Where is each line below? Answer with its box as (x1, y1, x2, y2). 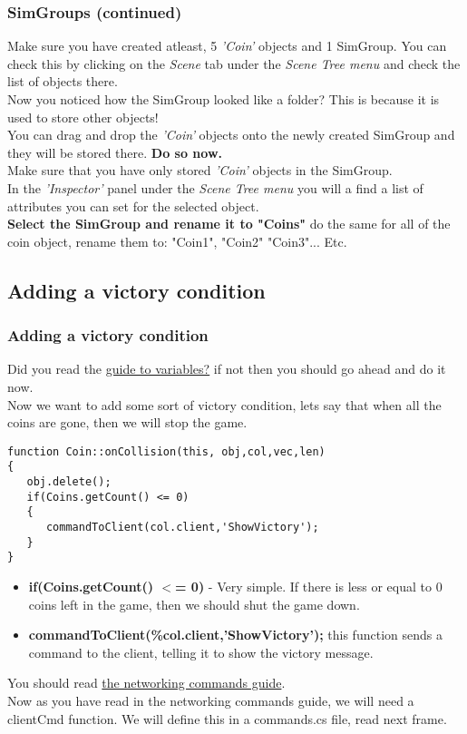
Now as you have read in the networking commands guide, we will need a (7, 690, 414, 710)
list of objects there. (7, 72, 118, 91)
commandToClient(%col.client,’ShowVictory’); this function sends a (28, 625, 443, 644)
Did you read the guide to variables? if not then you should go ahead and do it (7, 359, 446, 378)
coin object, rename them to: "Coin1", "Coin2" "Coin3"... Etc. (7, 231, 347, 250)
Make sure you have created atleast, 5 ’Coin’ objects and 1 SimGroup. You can (7, 36, 447, 55)
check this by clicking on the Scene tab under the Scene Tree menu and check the (7, 54, 461, 73)
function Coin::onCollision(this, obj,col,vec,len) (7, 445, 326, 458)
